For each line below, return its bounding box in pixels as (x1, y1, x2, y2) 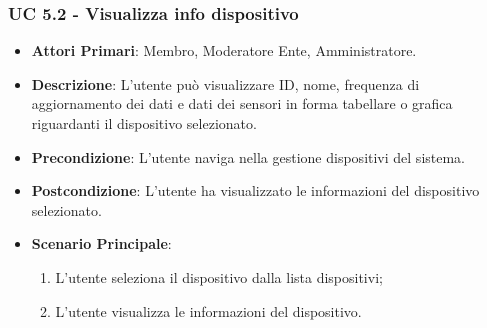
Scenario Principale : (31, 233, 172, 254)
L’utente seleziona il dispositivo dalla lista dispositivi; (55, 266, 383, 287)
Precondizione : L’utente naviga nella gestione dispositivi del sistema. (31, 146, 466, 167)
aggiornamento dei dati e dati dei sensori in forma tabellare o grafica (31, 93, 453, 114)
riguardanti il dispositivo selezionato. (31, 113, 257, 133)
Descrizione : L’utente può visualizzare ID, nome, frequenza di (31, 73, 420, 94)
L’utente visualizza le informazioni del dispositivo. (55, 300, 362, 321)
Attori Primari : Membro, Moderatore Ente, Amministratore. (31, 40, 417, 61)
